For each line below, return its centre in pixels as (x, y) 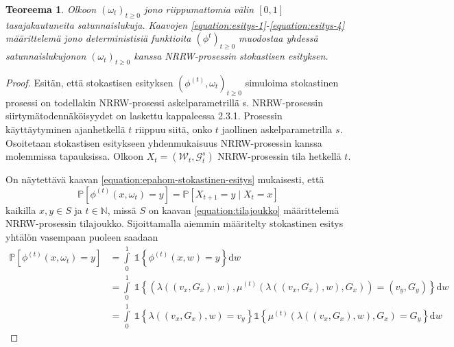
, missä (122, 210)
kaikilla (21, 210)
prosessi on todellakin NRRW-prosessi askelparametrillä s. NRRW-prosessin (165, 102)
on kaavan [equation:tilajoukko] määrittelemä (244, 210)
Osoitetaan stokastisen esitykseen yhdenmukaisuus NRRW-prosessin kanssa (164, 142)
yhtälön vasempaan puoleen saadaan (82, 236)
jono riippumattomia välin (199, 9)
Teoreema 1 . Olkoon (51, 9)
